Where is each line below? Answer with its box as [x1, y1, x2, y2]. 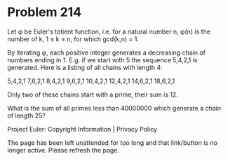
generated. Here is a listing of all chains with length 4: [7, 63, 163, 71]
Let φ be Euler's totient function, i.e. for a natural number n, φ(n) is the [7, 27, 210, 36]
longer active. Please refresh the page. [7, 146, 120, 154]
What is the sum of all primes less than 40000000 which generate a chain [7, 104, 222, 112]
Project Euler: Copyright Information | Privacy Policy [7, 125, 158, 133]
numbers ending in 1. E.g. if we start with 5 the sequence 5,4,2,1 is [7, 55, 198, 64]
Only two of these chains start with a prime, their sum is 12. [7, 90, 179, 99]
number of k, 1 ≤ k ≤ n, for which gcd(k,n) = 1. [7, 34, 139, 43]
